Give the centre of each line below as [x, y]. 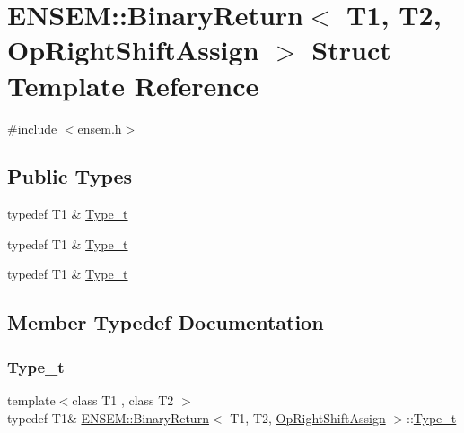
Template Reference [133, 85]
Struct [351, 50]
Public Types [70, 176]
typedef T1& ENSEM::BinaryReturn [108, 417]
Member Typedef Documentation [166, 322]
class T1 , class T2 [123, 400]
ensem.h [100, 128]
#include [32, 128]
